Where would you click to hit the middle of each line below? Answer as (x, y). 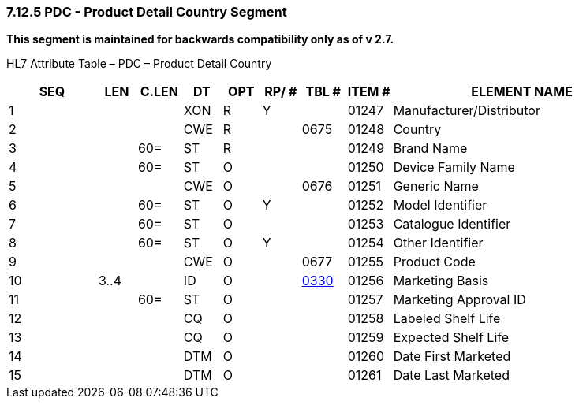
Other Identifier (438, 243)
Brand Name (430, 149)
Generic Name (436, 186)
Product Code (434, 262)
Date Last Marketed (451, 375)
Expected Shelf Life (451, 338)
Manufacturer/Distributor (467, 111)
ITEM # (369, 92)
